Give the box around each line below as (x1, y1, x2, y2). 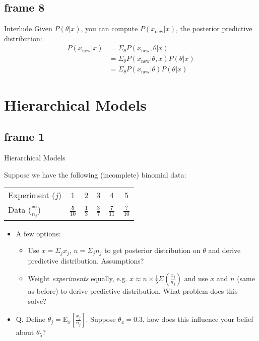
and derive (208, 245, 241, 255)
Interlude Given (4, 23, 52, 34)
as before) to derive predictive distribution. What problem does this (28, 286, 238, 296)
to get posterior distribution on (104, 245, 201, 255)
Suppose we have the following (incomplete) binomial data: (4, 169, 186, 180)
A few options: (16, 228, 61, 238)
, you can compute (81, 23, 138, 34)
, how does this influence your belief (142, 314, 253, 324)
